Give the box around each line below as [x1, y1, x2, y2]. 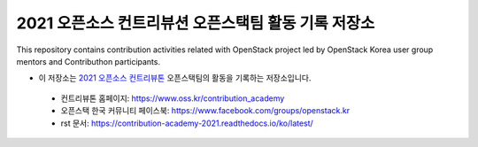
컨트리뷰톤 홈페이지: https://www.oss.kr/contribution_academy [60, 93, 285, 104]
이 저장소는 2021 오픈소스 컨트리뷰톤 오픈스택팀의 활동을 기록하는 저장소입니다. [38, 73, 312, 83]
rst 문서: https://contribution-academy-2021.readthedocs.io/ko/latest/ [60, 118, 313, 128]
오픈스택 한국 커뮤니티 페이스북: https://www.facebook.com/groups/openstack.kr [60, 105, 351, 116]
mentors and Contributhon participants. [16, 56, 161, 66]
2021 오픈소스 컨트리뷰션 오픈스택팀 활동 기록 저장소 [16, 13, 375, 33]
